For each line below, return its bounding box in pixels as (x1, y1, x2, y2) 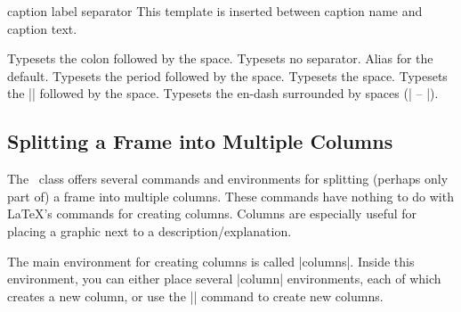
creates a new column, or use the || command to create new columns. (7, 286, 384, 305)
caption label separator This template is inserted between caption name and (7, 2, 423, 20)
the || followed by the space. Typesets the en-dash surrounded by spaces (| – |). (7, 84, 439, 103)
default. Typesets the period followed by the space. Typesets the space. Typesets (7, 66, 448, 85)
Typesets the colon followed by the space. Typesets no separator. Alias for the (7, 49, 433, 68)
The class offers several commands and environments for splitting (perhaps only (7, 169, 449, 188)
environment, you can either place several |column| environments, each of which (7, 269, 441, 288)
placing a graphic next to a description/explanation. (7, 221, 292, 240)
